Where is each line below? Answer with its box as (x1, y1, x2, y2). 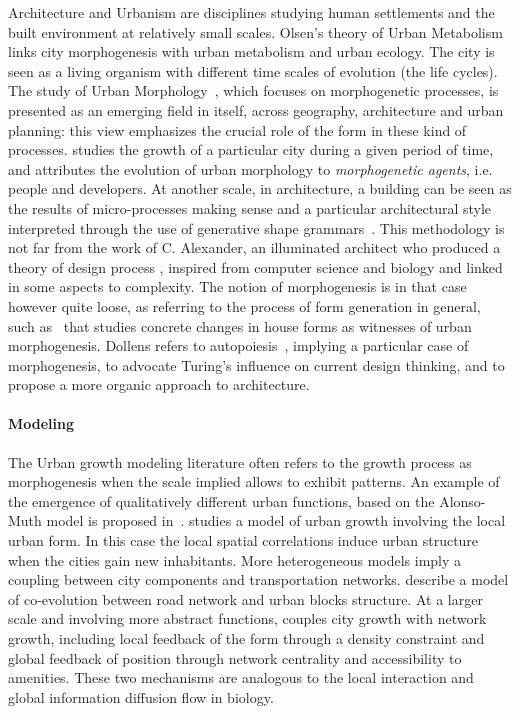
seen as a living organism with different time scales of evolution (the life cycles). (8, 60, 498, 81)
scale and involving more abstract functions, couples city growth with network (8, 608, 487, 629)
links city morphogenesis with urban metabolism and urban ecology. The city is (8, 41, 495, 62)
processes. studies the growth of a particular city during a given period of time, (8, 139, 494, 160)
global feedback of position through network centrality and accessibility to (8, 647, 462, 668)
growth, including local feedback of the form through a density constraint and (8, 628, 485, 649)
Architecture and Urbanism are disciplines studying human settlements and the (8, 2, 495, 22)
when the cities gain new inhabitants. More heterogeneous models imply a (8, 549, 462, 570)
